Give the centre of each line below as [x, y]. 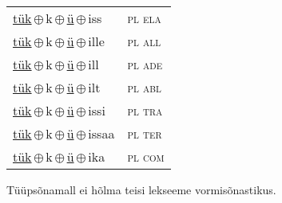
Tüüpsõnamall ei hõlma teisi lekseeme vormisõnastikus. [141, 189]
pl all [144, 41]
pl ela [144, 18]
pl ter [145, 133]
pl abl [144, 87]
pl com [146, 156]
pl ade [145, 64]
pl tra [145, 110]
